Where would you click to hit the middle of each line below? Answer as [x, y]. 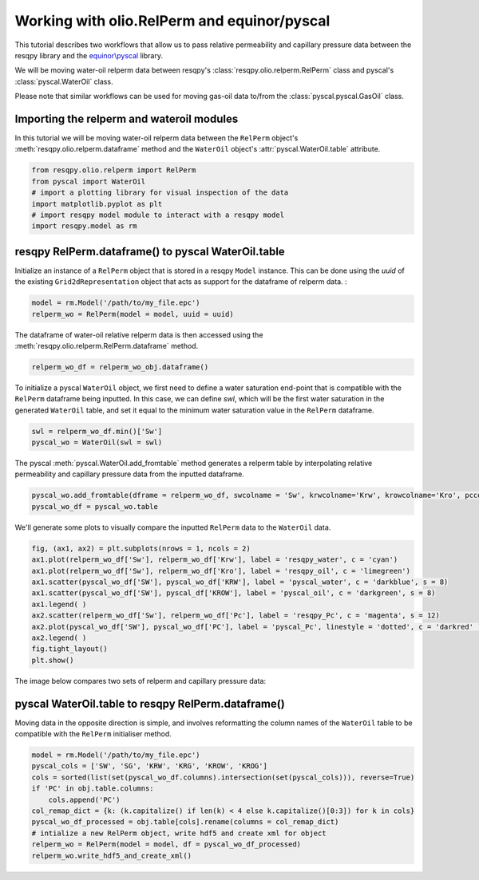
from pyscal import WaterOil [89, 181]
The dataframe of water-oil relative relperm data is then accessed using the [139, 334]
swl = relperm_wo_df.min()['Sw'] [97, 431]
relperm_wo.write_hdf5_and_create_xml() [111, 855]
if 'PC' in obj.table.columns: [93, 789]
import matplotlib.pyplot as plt [97, 204]
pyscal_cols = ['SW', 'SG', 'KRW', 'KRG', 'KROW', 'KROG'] [149, 766]
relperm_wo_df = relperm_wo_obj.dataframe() [120, 367]
